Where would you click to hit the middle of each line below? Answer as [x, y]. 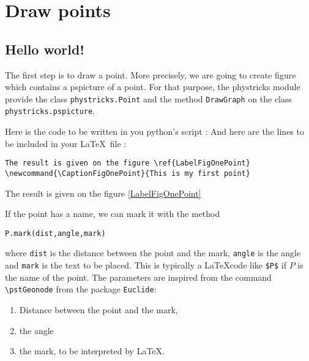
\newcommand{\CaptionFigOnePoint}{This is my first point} [128, 173]
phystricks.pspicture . [50, 111]
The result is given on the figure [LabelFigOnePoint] [103, 193]
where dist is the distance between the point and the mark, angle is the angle [153, 253]
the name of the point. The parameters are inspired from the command [138, 277]
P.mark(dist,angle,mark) [55, 233]
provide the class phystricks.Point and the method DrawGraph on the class [149, 98]
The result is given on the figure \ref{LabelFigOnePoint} [128, 163]
